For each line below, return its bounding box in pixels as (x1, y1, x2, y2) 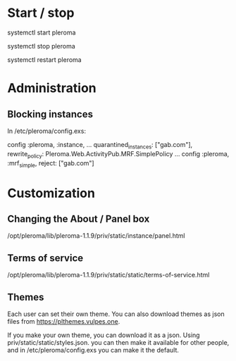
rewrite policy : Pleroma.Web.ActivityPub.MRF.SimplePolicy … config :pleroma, (7, 149, 230, 160)
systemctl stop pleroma (7, 42, 75, 50)
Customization (7, 185, 95, 201)
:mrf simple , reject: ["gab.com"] (7, 158, 94, 169)
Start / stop (7, 5, 75, 21)
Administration (7, 80, 97, 96)
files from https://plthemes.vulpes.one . (7, 317, 120, 325)
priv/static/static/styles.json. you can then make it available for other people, (7, 338, 230, 346)
